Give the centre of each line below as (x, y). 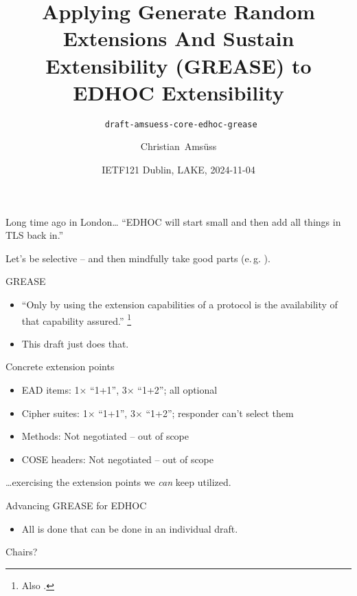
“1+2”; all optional (177, 389)
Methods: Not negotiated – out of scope (105, 436)
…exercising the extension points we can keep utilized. (118, 482)
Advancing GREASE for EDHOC (76, 505)
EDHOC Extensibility (178, 92)
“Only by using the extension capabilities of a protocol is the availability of (180, 304)
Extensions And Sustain (178, 38)
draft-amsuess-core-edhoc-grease (181, 124)
